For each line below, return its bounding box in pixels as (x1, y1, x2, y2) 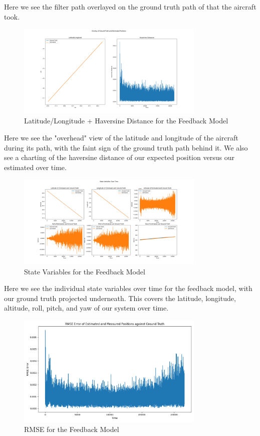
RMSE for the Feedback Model (24, 424, 119, 434)
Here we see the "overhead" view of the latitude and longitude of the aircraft (4, 132, 238, 142)
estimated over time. (4, 162, 67, 172)
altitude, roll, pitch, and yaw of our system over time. (4, 303, 169, 313)
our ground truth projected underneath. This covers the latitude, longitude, (4, 293, 236, 303)
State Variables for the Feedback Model (24, 266, 145, 276)
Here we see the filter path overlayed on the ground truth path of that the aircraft (4, 2, 256, 12)
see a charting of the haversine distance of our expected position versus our (4, 152, 234, 163)
